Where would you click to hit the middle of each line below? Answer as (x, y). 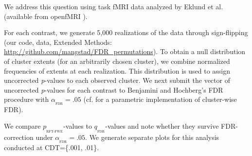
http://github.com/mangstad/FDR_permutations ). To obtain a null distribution (125, 51)
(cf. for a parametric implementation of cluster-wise (160, 99)
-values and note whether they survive (162, 126)
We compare (22, 126)
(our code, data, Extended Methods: (58, 42)
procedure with (27, 99)
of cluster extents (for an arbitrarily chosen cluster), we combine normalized (117, 61)
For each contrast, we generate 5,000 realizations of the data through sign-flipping (126, 32)
